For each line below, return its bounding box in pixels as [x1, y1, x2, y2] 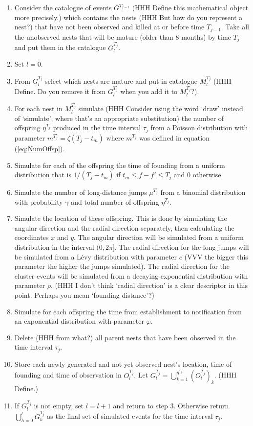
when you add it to [120, 86, 178, 96]
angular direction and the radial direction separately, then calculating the [14, 222, 234, 233]
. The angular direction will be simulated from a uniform [74, 232, 244, 242]
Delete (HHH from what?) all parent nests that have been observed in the [14, 332, 236, 342]
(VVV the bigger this [184, 251, 248, 261]
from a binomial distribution [160, 187, 246, 197]
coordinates [14, 232, 49, 242]
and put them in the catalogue [14, 42, 106, 52]
